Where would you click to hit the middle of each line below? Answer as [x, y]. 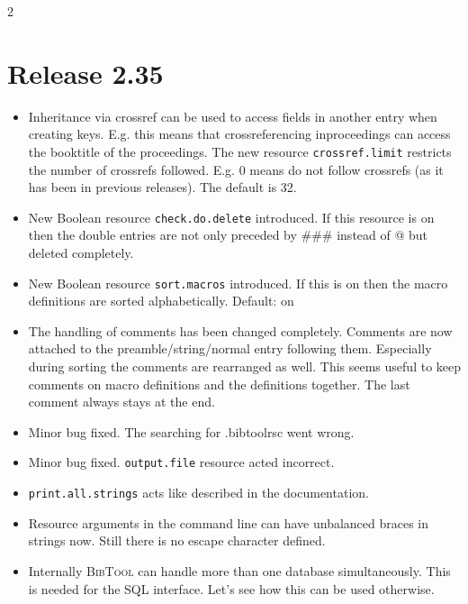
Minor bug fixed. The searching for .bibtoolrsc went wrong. [191, 431]
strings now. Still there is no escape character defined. [177, 540]
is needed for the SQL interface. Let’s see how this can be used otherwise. [231, 588]
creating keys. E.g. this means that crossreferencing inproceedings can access [239, 134]
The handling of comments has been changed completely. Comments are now [240, 330]
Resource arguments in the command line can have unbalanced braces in [229, 522]
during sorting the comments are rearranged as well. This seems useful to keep [245, 366]
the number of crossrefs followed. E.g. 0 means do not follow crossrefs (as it [236, 169]
